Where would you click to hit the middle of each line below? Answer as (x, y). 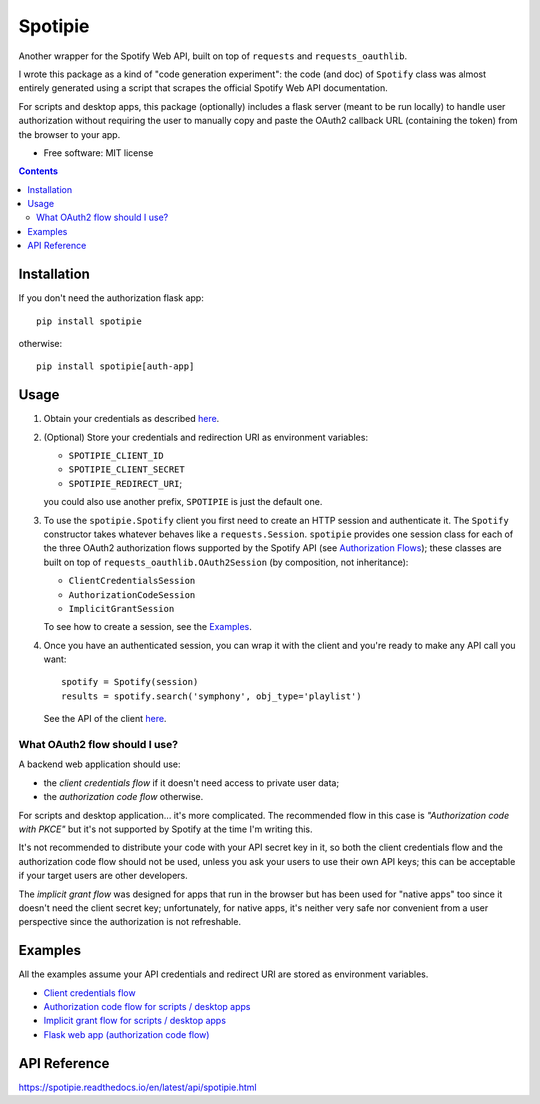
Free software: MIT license (98, 152)
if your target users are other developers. (103, 876)
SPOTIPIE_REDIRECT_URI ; (125, 483)
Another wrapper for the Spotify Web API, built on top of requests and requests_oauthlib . (213, 56)
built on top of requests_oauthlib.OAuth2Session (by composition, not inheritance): (226, 562)
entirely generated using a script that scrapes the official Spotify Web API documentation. (203, 88)
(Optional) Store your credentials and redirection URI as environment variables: (206, 437)
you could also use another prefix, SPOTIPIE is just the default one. (183, 502)
